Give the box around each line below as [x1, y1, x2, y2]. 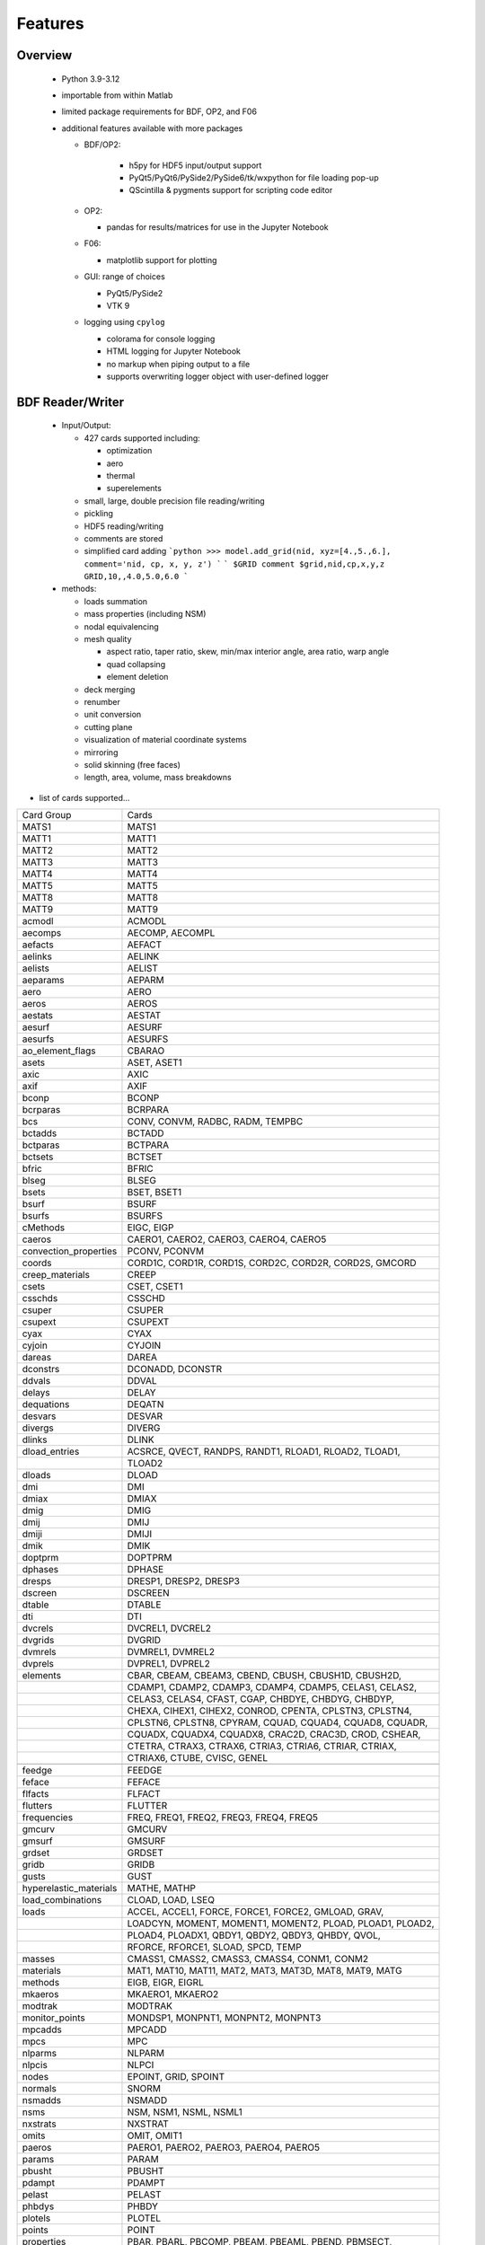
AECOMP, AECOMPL [127, 927, 216, 939]
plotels [22, 2212, 51, 2224]
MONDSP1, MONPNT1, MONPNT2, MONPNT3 [127, 2012, 322, 2024]
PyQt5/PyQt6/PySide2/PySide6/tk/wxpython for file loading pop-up [128, 172, 379, 183]
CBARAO [127, 1044, 165, 1057]
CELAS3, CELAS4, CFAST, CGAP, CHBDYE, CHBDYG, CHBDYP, [127, 1693, 394, 1705]
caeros [22, 1233, 52, 1246]
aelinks [22, 950, 53, 963]
